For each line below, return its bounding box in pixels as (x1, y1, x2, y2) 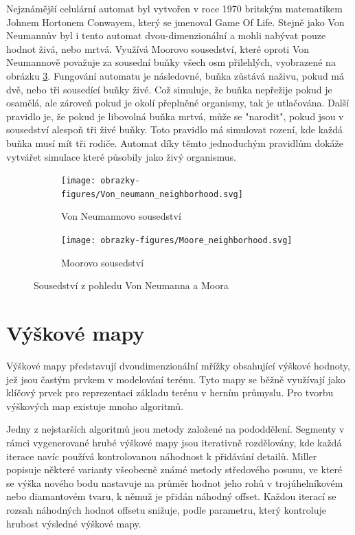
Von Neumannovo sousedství (61, 209, 181, 223)
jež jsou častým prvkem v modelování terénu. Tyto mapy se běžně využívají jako (6, 372, 345, 386)
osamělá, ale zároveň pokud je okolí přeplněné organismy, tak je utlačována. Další (6, 95, 350, 110)
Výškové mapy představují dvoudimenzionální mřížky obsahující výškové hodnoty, (6, 358, 350, 372)
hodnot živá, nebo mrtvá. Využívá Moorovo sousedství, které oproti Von (6, 41, 310, 56)
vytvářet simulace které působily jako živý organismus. (6, 149, 236, 163)
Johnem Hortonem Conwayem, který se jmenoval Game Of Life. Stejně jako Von (6, 14, 345, 29)
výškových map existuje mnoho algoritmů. (6, 398, 184, 413)
